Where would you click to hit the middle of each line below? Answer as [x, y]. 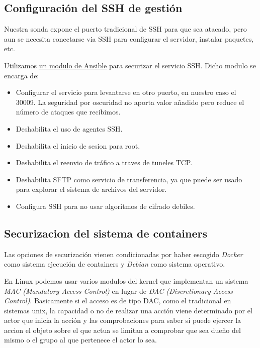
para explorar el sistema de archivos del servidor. [91, 189]
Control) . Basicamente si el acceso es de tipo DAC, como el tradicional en [118, 301]
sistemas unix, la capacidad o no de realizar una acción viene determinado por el [128, 310]
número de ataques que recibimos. [68, 112]
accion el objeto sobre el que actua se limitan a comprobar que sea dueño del [122, 330]
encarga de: [22, 75]
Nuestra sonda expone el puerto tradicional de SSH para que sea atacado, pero [125, 29]
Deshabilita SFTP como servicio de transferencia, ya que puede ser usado [129, 179]
